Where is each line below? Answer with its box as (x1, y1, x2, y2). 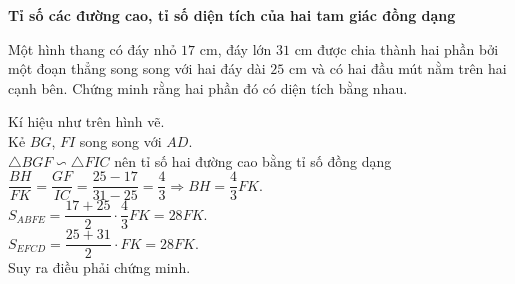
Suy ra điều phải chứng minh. (8, 257, 191, 278)
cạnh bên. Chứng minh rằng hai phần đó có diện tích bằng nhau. (8, 77, 408, 98)
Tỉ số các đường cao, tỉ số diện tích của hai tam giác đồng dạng (8, 5, 456, 25)
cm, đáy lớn (199, 38, 272, 59)
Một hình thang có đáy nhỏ (8, 38, 177, 59)
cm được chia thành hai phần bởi (294, 38, 499, 59)
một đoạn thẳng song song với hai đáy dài (8, 58, 266, 79)
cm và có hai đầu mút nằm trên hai (288, 58, 507, 79)
